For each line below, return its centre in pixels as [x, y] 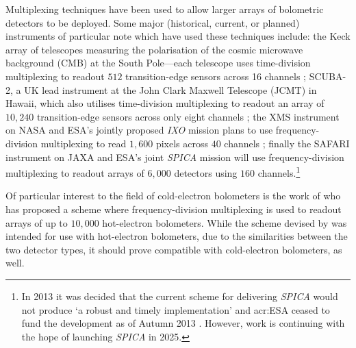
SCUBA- [328, 76]
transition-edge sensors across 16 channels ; [216, 76]
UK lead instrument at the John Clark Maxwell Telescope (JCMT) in [170, 89]
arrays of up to [37, 222]
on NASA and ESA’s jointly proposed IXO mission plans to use [139, 130]
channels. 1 [279, 172]
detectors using [206, 172]
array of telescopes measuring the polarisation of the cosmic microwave [154, 49]
